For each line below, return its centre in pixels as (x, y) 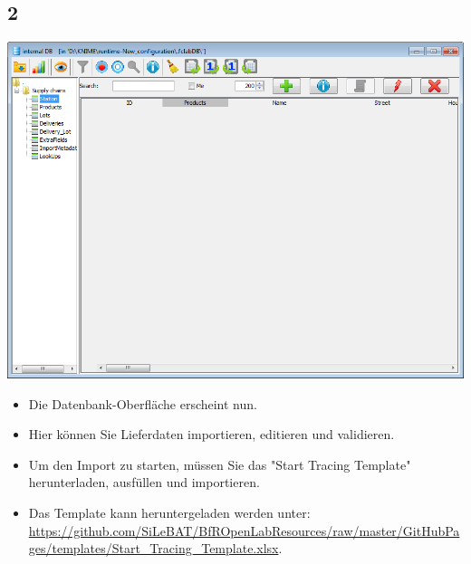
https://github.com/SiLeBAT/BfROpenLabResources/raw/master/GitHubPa (244, 530)
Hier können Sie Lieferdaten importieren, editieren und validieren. (211, 434)
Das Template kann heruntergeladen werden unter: (169, 512)
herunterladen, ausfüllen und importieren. (144, 482)
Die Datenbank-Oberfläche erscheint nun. (143, 403)
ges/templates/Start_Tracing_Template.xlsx (154, 548)
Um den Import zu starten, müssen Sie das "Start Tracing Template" (220, 464)
